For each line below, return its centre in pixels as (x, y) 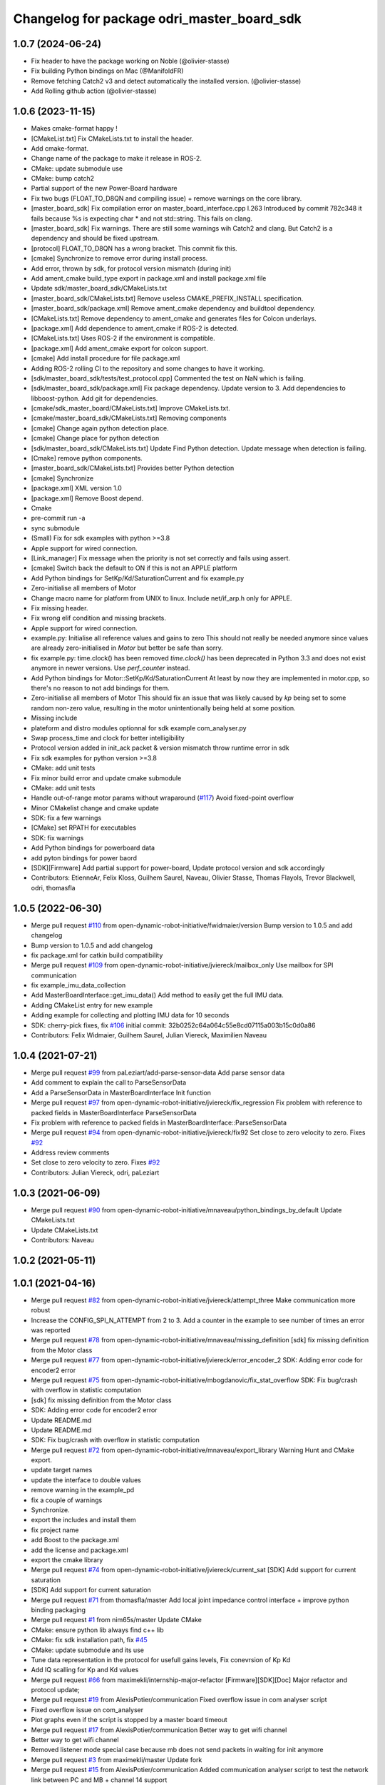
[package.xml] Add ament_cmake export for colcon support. (119, 348)
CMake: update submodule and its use (87, 1650)
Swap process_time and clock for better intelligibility (108, 738)
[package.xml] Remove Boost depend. (87, 498)
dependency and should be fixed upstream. (95, 238)
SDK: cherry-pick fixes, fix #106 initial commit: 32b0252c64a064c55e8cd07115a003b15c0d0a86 (173, 1025)
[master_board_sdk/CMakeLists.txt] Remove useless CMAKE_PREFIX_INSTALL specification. (167, 298)
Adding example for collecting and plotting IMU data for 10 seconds (130, 1015)
